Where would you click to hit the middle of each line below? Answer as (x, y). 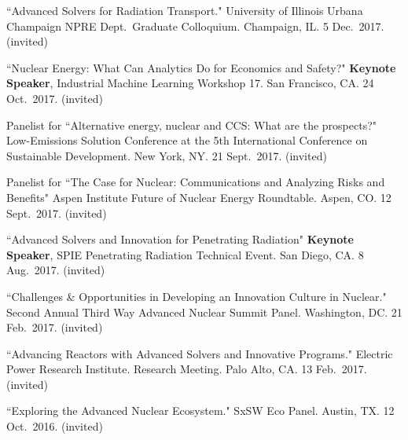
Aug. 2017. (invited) (56, 270)
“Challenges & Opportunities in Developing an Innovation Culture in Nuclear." (197, 296)
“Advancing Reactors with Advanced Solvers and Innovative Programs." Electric (200, 353)
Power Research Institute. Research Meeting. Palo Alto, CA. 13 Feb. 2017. (187, 369)
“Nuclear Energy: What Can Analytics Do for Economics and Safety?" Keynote (201, 67)
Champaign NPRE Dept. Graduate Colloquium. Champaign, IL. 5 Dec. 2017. (195, 26)
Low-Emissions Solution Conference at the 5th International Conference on (187, 140)
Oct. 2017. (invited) (55, 98)
